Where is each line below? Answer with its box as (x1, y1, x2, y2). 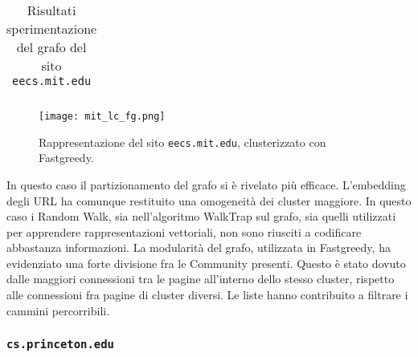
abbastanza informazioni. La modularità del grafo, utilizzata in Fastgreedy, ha (6, 239, 391, 256)
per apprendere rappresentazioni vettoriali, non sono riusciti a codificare (6, 223, 362, 240)
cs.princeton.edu (6, 338, 114, 351)
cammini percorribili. (6, 302, 110, 318)
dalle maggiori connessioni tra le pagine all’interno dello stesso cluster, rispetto (6, 270, 395, 287)
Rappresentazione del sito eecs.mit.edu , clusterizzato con (39, 133, 326, 150)
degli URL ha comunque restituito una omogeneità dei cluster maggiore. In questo (6, 192, 412, 209)
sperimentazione (6, 19, 97, 38)
